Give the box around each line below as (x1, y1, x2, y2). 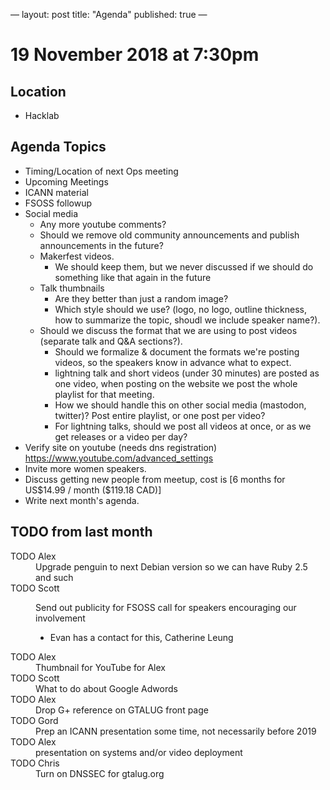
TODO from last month (10, 524, 153, 541)
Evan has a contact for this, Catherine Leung (49, 631, 234, 643)
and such (35, 571, 74, 583)
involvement (35, 612, 86, 624)
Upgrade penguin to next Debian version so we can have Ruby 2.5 (35, 560, 308, 573)
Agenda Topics (10, 139, 107, 156)
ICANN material (24, 186, 89, 198)
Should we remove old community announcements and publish (39, 229, 300, 241)
